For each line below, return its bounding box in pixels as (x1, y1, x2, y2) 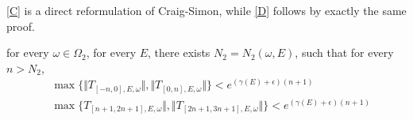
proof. (6, 17, 35, 34)
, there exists (148, 44, 210, 61)
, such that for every (295, 44, 394, 61)
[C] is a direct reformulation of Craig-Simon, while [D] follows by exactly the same (6, 2, 407, 18)
